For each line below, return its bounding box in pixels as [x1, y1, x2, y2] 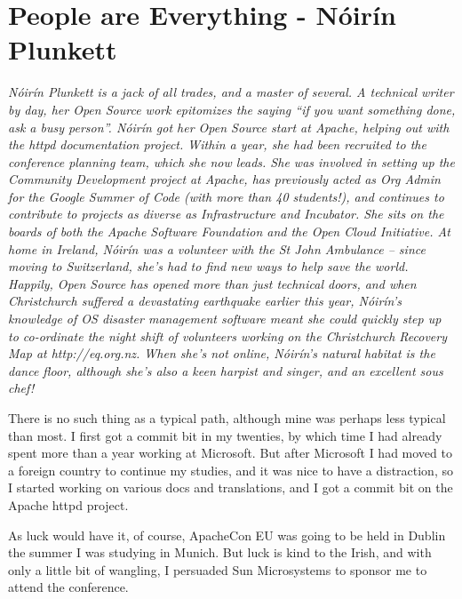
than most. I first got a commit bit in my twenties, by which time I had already [8, 426, 442, 444]
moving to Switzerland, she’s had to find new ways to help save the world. [8, 257, 409, 276]
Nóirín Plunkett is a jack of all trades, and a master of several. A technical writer [8, 83, 454, 101]
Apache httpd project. [8, 495, 129, 514]
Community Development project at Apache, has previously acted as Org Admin [8, 170, 441, 188]
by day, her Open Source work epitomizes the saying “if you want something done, [8, 100, 456, 118]
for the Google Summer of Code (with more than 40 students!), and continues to [8, 187, 444, 205]
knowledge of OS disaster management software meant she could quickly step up [8, 309, 442, 328]
